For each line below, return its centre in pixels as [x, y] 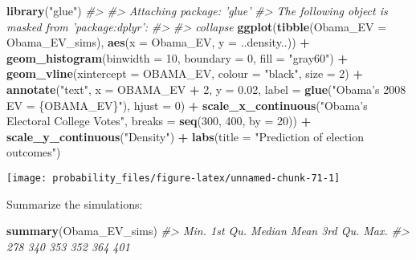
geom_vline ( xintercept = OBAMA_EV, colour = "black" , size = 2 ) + [185, 73]
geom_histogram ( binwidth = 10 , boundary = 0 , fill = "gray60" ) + [177, 57]
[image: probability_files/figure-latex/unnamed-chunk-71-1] [173, 178]
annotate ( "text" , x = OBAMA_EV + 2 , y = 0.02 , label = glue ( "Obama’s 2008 [206, 89]
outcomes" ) [34, 152]
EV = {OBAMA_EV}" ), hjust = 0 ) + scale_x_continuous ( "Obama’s [187, 105]
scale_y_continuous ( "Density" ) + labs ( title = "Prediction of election [185, 136]
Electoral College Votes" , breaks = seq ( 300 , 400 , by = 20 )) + [159, 121]
